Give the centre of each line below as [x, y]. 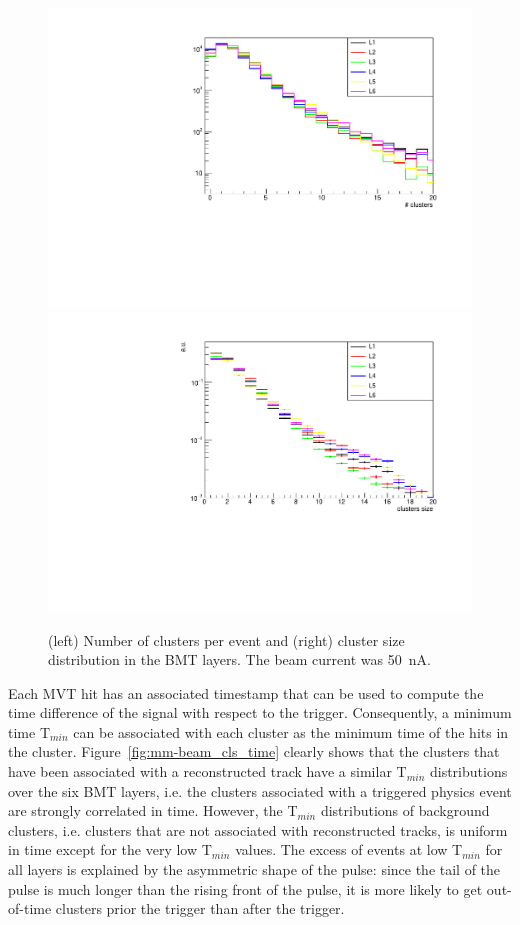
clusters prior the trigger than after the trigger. [200, 908]
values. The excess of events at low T [349, 849]
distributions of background [405, 810]
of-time [30, 908]
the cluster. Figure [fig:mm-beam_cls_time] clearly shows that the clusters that [254, 751]
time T [29, 731]
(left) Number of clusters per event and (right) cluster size [226, 639]
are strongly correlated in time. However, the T [153, 810]
